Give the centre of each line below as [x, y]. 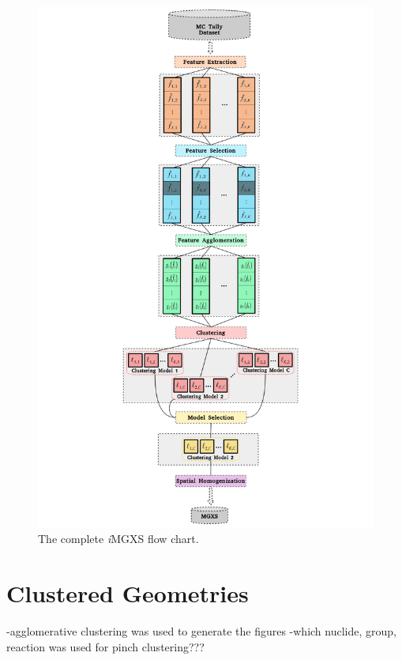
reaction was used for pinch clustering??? [105, 646]
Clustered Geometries [128, 593]
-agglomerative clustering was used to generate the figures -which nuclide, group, [201, 631]
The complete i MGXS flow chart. [118, 539]
